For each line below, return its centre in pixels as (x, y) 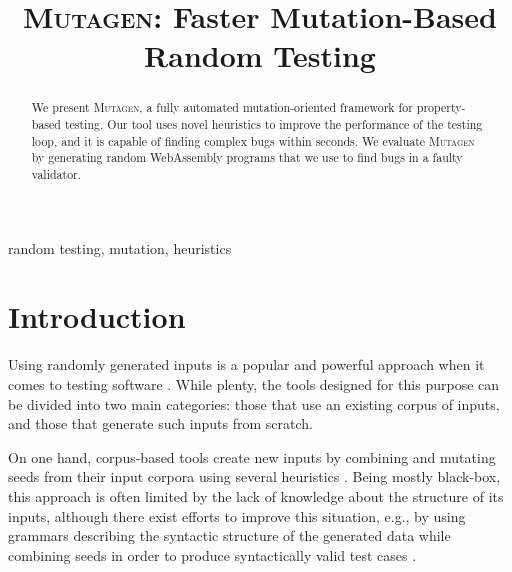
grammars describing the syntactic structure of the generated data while (229, 535)
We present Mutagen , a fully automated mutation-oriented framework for (222, 107)
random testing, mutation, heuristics (120, 247)
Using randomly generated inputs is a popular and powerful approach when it (246, 364)
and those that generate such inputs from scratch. (160, 423)
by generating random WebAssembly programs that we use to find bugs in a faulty (247, 157)
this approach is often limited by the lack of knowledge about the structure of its (256, 495)
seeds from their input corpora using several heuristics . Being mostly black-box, (254, 476)
